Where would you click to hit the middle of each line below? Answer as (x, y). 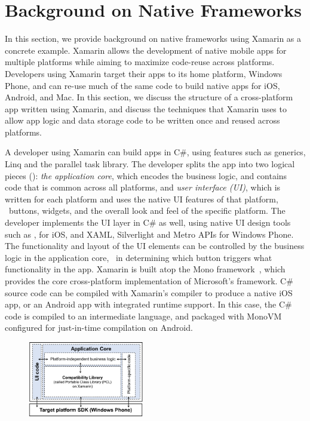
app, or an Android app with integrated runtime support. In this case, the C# (148, 304)
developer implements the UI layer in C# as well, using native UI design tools (148, 222)
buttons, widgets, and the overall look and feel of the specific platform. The (147, 210)
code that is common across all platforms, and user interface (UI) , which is (143, 187)
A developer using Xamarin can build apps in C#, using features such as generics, (155, 152)
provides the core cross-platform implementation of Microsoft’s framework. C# (149, 281)
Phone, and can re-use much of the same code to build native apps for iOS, (142, 85)
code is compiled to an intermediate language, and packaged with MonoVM (143, 316)
